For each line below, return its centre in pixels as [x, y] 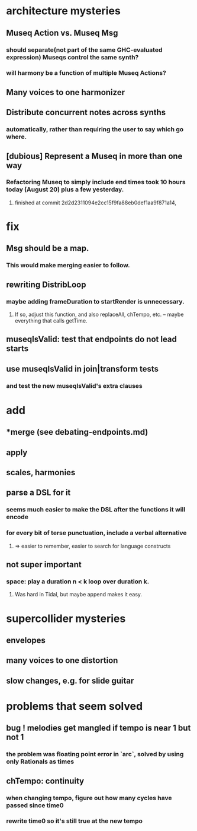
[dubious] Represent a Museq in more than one [94, 156]
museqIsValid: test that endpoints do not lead [92, 339]
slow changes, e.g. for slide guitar [70, 680]
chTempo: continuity [45, 781]
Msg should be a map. [48, 249]
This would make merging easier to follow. [68, 266]
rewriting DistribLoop [46, 284]
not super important [44, 565]
